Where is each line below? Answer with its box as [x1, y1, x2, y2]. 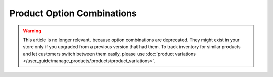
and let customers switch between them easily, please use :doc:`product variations [23, 51, 196, 57]
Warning [23, 28, 41, 34]
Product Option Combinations [9, 8, 138, 19]
